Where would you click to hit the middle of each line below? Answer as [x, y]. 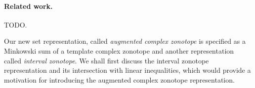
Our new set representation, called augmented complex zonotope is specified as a [125, 41]
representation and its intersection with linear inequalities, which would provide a [127, 70]
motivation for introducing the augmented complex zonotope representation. [119, 79]
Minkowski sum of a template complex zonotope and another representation [119, 50]
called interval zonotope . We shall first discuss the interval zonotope [106, 60]
